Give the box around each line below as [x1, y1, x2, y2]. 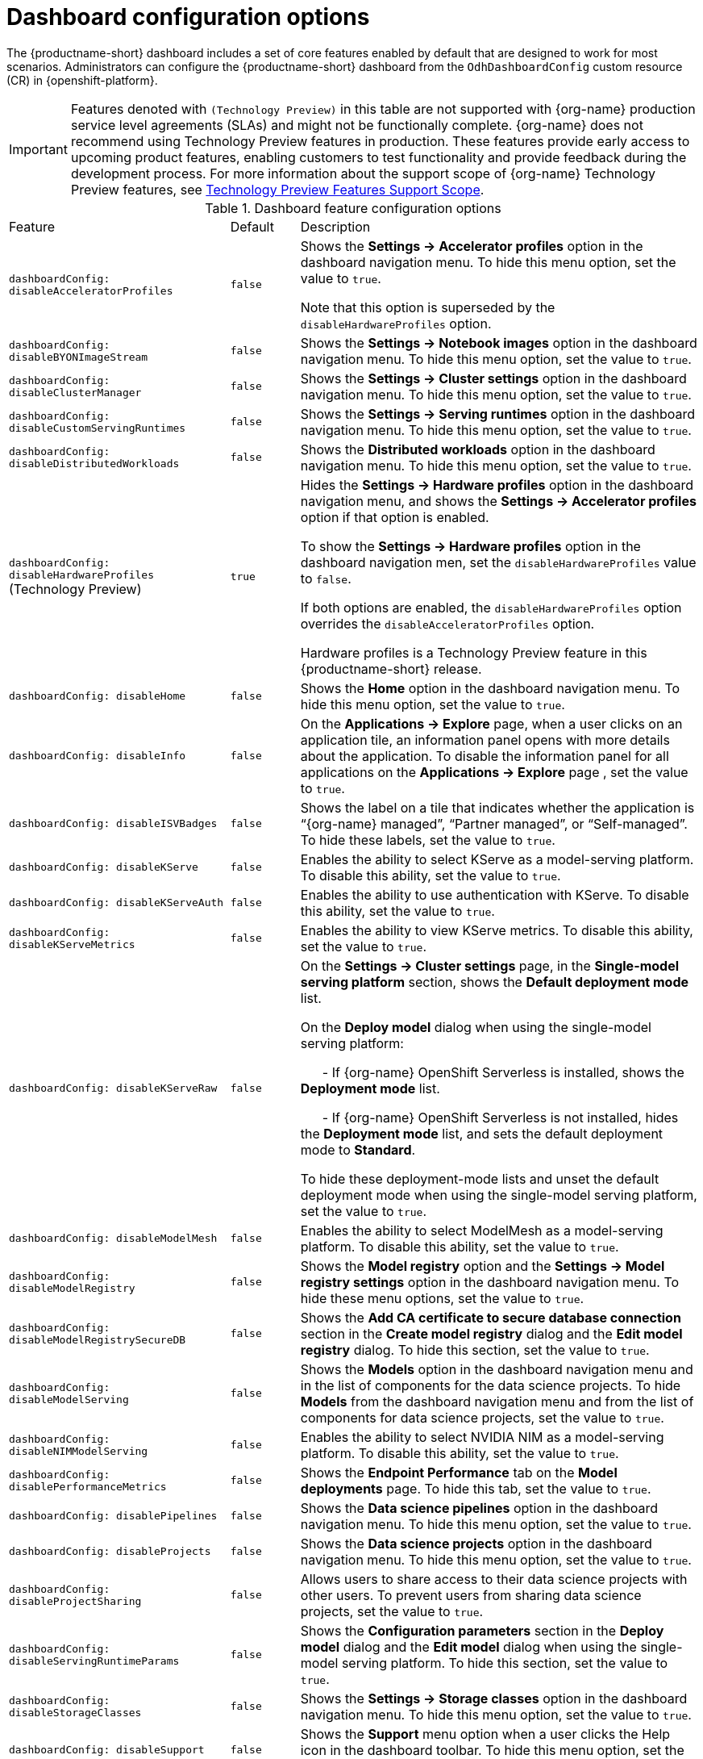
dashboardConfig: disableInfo [9, 750, 186, 763]
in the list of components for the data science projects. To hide [300, 1377, 681, 1393]
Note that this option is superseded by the [300, 299, 555, 315]
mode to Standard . [300, 1141, 416, 1158]
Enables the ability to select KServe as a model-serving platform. [300, 850, 694, 867]
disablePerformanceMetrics [9, 1480, 167, 1493]
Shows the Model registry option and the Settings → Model [300, 1257, 665, 1274]
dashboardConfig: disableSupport [9, 1744, 205, 1757]
